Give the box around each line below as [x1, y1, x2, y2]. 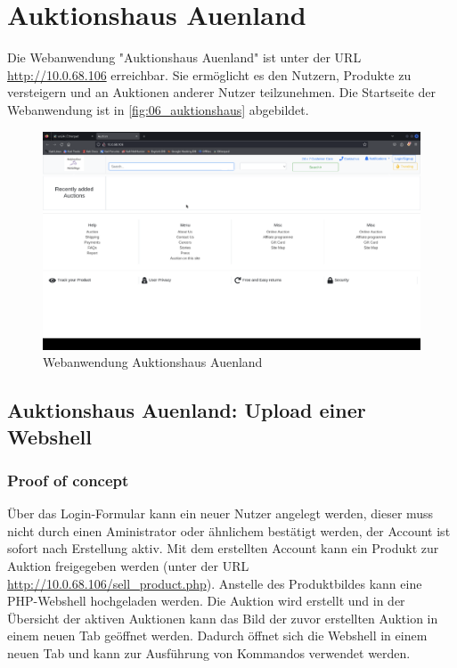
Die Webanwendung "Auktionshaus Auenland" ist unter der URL [7, 48, 362, 67]
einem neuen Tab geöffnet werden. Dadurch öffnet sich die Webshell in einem [7, 626, 428, 645]
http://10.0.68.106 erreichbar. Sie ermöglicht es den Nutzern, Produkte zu [7, 65, 412, 84]
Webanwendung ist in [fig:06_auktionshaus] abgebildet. [7, 100, 309, 118]
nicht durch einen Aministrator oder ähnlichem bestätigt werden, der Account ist [7, 521, 451, 540]
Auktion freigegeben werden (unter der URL [7, 556, 249, 574]
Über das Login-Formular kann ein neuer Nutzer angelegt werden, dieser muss [7, 504, 434, 523]
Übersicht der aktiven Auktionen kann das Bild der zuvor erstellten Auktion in [7, 608, 438, 627]
